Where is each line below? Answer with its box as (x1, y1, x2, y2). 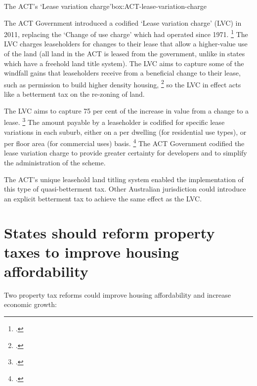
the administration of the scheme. (4, 157, 106, 167)
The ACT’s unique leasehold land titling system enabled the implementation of (4, 174, 244, 184)
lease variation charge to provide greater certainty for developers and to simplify (4, 148, 247, 158)
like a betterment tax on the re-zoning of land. (4, 89, 145, 99)
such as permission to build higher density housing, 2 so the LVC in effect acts (4, 77, 241, 89)
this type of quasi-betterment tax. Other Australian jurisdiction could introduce (4, 184, 246, 194)
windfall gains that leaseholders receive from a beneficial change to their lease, (4, 68, 241, 78)
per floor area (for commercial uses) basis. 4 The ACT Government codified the (4, 137, 245, 148)
